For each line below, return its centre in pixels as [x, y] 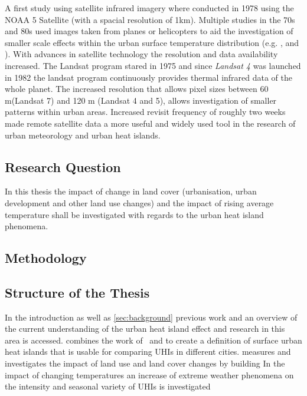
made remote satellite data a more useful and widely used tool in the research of [150, 123]
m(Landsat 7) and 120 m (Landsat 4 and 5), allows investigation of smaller [141, 100]
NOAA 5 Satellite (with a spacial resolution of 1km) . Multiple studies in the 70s [150, 19]
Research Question [63, 166]
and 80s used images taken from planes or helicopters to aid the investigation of [149, 31]
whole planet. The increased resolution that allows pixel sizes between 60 [137, 89]
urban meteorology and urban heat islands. [83, 135]
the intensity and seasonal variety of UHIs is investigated [108, 386]
